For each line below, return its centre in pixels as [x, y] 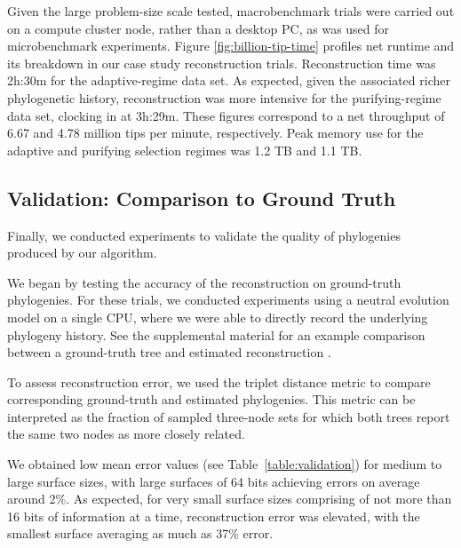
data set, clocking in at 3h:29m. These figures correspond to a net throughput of [226, 115]
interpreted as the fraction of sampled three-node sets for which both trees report [229, 416]
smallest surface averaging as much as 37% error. [140, 533]
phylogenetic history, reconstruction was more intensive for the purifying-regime [224, 97]
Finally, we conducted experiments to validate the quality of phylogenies [204, 235]
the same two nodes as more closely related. [126, 434]
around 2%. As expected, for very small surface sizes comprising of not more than [230, 499]
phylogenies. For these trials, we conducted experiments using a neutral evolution [228, 300]
